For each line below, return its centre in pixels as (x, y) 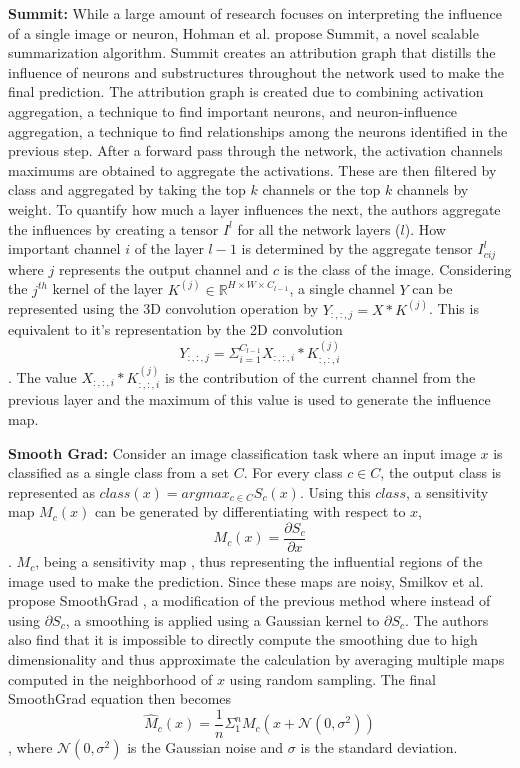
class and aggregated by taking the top (127, 189)
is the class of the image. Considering (397, 268)
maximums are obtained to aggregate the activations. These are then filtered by (252, 169)
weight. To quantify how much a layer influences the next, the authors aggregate (254, 208)
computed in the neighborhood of (110, 678)
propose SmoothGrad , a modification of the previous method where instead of (249, 600)
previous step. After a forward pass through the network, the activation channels (255, 150)
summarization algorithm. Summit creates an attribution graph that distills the (252, 52)
